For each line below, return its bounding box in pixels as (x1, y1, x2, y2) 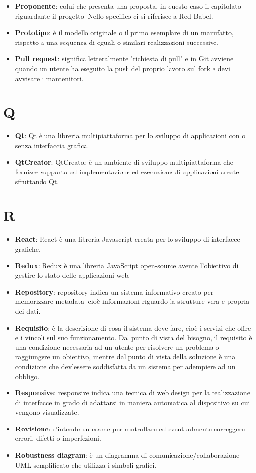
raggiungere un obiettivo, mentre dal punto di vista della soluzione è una (15, 351, 236, 362)
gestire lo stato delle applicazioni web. (15, 270, 130, 280)
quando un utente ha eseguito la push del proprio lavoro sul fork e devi (15, 63, 230, 73)
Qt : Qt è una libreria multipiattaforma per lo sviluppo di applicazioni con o (15, 130, 246, 141)
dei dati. (15, 305, 41, 316)
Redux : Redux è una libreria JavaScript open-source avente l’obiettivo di (15, 260, 239, 270)
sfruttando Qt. (15, 176, 59, 186)
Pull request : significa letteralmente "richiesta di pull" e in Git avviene (15, 53, 234, 64)
